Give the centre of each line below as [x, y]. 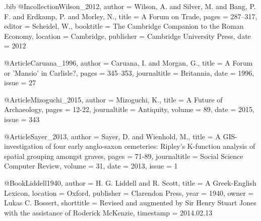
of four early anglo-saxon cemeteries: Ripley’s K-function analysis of [150, 146]
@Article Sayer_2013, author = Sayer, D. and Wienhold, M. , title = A [112, 136]
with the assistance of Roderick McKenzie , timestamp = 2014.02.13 [108, 212]
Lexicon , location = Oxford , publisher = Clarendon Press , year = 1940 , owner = [129, 192]
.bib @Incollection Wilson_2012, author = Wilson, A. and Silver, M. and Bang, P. [130, 6]
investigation [24, 146]
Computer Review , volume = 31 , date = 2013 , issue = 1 [91, 166]
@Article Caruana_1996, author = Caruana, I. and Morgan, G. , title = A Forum [128, 62]
